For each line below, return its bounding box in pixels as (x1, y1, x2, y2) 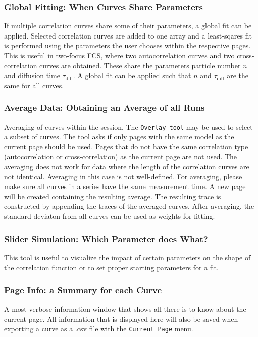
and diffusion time (4, 70, 60, 81)
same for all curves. (4, 80, 64, 90)
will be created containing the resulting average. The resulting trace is (4, 191, 221, 201)
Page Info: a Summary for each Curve (4, 283, 162, 296)
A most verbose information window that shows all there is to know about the (4, 304, 246, 314)
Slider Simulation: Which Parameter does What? (4, 232, 208, 245)
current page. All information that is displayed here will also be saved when (4, 313, 238, 324)
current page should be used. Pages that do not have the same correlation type (4, 141, 248, 152)
